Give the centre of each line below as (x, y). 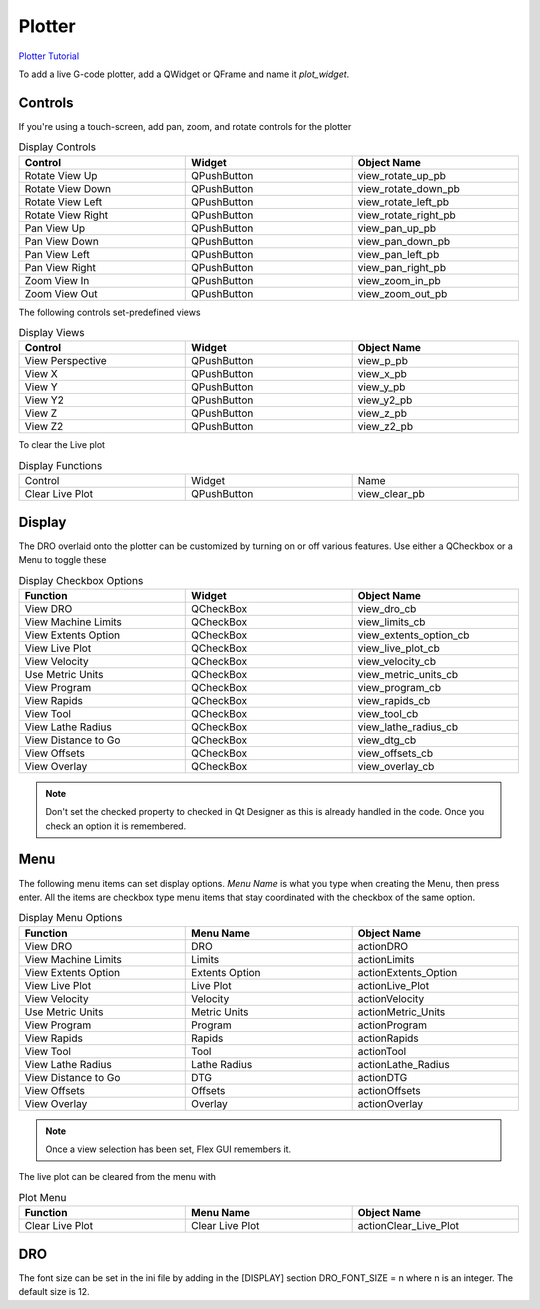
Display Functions (60, 465)
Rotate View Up (61, 175)
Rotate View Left (63, 202)
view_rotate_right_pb (407, 215)
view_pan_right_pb (402, 267)
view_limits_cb (391, 622)
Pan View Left (57, 254)
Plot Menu (42, 1198)
